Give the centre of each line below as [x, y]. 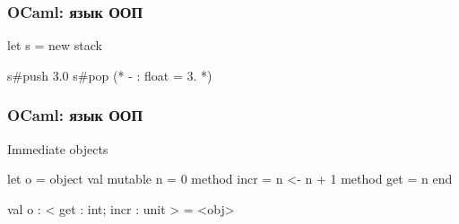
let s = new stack [55, 45]
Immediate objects [58, 148]
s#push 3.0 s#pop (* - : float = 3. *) [110, 75]
